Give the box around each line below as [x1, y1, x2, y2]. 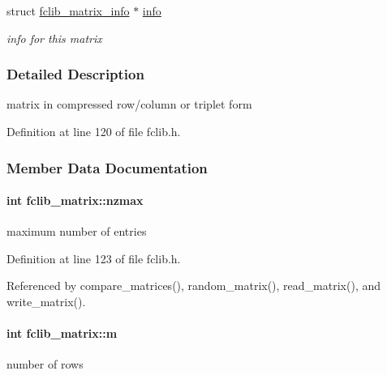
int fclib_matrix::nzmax [6, 192, 144, 209]
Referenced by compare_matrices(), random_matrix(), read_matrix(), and [6, 277, 381, 294]
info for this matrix [6, 29, 102, 46]
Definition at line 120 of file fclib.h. [6, 123, 181, 139]
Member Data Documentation [6, 157, 208, 177]
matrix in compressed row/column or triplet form [6, 96, 252, 113]
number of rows [6, 356, 84, 373]
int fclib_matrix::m [6, 325, 118, 342]
